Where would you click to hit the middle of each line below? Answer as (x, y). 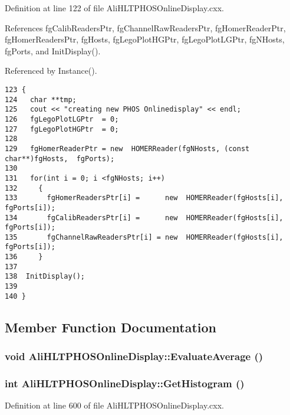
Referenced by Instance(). (51, 71)
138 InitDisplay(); (45, 277)
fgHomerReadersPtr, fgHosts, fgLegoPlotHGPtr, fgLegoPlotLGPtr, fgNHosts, (145, 39)
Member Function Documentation (111, 327)
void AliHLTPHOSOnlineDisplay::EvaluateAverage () (134, 356)
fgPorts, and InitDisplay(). (53, 50)
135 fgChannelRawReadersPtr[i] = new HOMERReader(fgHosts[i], (144, 237)
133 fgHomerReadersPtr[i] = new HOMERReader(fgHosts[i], (144, 198)
